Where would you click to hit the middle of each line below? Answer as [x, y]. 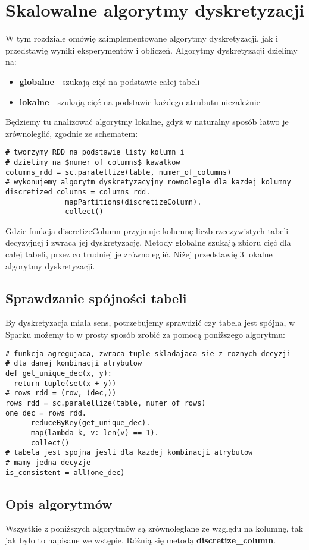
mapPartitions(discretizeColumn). [133, 202]
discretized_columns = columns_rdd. [78, 192]
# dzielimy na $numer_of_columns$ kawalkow [93, 162]
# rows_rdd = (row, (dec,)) [61, 393]
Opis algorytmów [59, 503]
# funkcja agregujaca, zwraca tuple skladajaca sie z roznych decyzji [148, 353]
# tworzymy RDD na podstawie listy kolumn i [95, 153]
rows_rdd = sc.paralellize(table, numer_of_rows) [106, 403]
